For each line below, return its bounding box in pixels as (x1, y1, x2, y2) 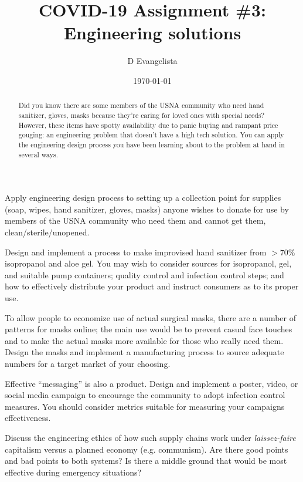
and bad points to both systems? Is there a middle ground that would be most (5, 454, 287, 467)
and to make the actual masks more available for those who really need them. (5, 334, 284, 346)
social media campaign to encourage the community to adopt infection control (5, 389, 285, 401)
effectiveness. (5, 412, 51, 424)
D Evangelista (127, 55, 178, 67)
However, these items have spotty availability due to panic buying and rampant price (18, 120, 278, 130)
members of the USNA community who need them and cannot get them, (5, 214, 266, 227)
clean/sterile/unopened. (5, 226, 90, 238)
